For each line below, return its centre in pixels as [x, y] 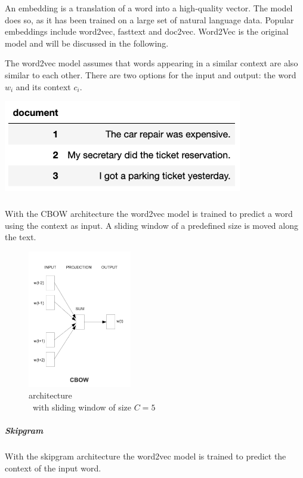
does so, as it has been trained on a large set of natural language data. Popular [149, 19]
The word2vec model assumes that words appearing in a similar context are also [151, 63]
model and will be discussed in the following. [87, 43]
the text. [21, 237]
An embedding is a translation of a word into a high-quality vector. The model [149, 8]
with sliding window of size [82, 407]
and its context [43, 86]
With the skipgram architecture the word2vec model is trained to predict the [146, 456]
